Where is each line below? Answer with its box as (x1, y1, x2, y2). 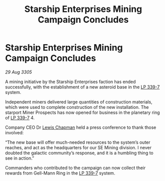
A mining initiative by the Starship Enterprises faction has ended (5, 79, 136, 85)
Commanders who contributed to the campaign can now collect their (5, 165, 146, 171)
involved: (5, 129, 24, 135)
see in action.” (5, 155, 35, 161)
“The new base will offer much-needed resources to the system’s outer (5, 139, 151, 145)
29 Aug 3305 (5, 69, 32, 75)
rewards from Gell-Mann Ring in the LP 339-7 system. (5, 170, 115, 176)
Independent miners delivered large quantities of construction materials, (5, 98, 153, 105)
